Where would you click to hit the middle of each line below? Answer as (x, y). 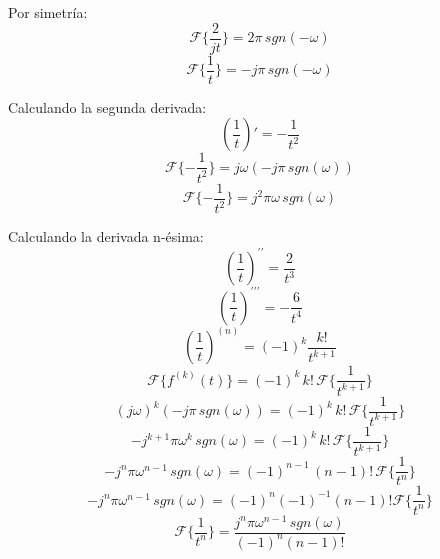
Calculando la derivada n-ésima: (106, 236)
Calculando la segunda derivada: (107, 106)
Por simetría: (48, 12)
